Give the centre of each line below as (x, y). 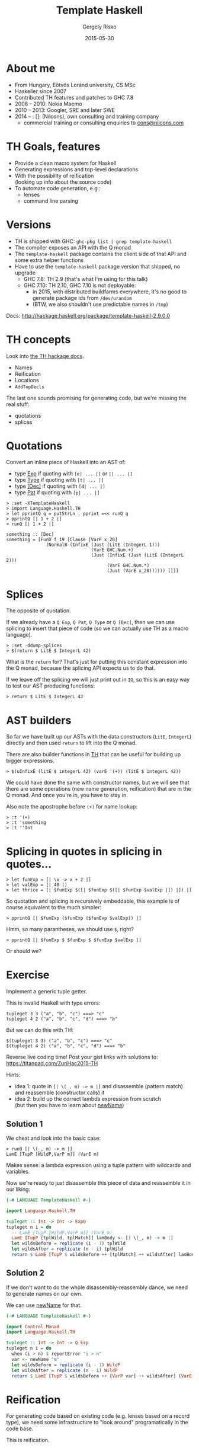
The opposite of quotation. (38, 610)
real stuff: (18, 404)
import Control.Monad (33, 1326)
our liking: (18, 1189)
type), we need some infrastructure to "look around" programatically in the (97, 1423)
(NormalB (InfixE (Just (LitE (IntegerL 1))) (103, 545)
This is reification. (28, 1440)
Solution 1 (25, 1124)
